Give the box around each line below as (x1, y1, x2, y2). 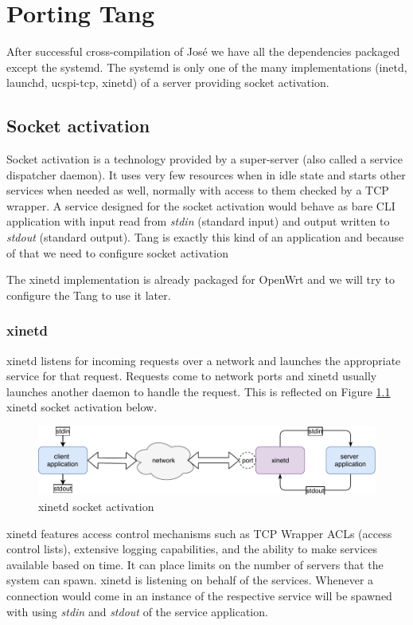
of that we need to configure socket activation (6, 244, 228, 261)
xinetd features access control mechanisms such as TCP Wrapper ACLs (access (6, 525, 392, 541)
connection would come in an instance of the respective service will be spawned (6, 588, 392, 604)
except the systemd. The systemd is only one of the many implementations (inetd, (6, 58, 407, 75)
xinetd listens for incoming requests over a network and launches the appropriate (6, 352, 401, 368)
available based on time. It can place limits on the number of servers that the (6, 556, 384, 572)
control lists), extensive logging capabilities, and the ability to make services (6, 540, 378, 557)
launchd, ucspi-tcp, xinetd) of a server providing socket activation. (6, 74, 329, 91)
